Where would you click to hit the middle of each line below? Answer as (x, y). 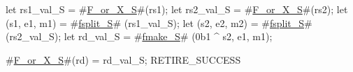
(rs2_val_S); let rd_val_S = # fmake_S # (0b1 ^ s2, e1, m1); (139, 36)
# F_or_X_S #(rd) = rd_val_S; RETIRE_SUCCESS (123, 59)
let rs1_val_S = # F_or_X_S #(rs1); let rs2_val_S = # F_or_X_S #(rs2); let (177, 9)
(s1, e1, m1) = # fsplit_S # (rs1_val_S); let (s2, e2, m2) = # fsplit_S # (159, 22)
